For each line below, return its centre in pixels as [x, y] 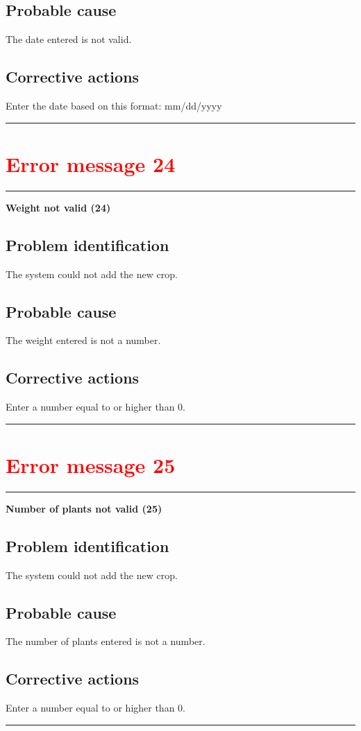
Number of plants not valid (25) [84, 508]
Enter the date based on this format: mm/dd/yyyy [114, 105]
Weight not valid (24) [58, 207]
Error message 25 [91, 464]
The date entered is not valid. [69, 39]
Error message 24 [91, 163]
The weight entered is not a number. [83, 340]
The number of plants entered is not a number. [106, 641]
